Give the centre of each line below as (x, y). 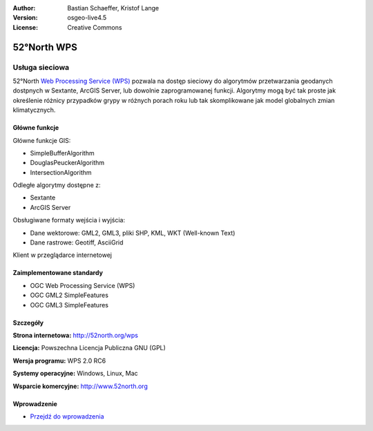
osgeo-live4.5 (87, 18)
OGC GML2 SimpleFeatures (69, 295)
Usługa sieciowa (41, 67)
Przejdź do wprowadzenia (67, 416)
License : (25, 27)
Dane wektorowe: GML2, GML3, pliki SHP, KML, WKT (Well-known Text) (133, 233)
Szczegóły (28, 323)
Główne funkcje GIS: (42, 140)
